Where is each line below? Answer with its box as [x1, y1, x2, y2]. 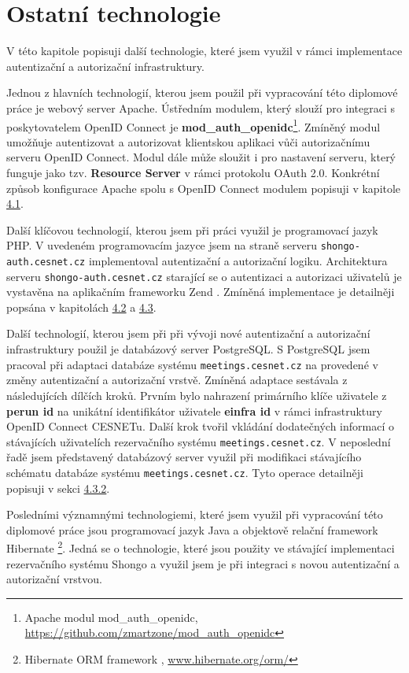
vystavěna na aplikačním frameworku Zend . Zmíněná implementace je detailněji [6, 283, 395, 300]
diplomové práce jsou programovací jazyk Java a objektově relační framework [6, 521, 378, 538]
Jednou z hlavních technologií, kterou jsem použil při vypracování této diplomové [6, 84, 398, 101]
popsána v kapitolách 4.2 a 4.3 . [6, 298, 157, 315]
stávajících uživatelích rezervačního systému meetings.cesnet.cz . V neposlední [6, 433, 391, 449]
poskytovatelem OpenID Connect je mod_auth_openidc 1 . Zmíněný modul [6, 116, 381, 135]
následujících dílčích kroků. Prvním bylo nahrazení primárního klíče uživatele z [6, 386, 387, 403]
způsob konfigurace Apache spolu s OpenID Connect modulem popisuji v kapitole [6, 179, 401, 196]
